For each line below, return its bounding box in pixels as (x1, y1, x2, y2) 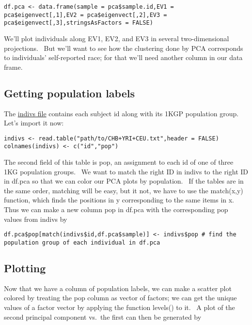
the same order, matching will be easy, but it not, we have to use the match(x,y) (4, 185, 243, 195)
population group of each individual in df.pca (4, 239, 160, 246)
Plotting (4, 260, 46, 275)
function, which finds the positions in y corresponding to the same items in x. (4, 195, 235, 205)
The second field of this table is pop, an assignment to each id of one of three (4, 157, 234, 167)
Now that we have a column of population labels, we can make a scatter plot (4, 283, 232, 293)
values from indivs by (4, 214, 67, 224)
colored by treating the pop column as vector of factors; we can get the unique (4, 293, 237, 303)
